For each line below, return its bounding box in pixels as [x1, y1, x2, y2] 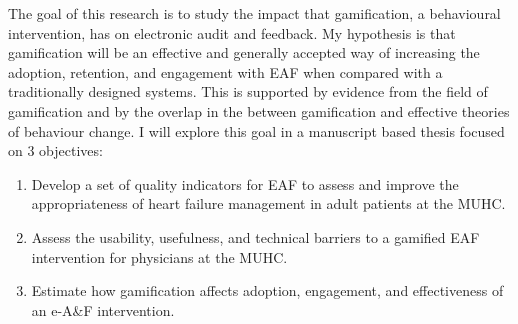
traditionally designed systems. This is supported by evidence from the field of [8, 81, 488, 102]
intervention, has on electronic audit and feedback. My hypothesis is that [8, 22, 456, 43]
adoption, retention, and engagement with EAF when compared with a [8, 61, 443, 82]
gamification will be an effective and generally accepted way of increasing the [8, 42, 480, 63]
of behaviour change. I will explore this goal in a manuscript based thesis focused [8, 120, 505, 141]
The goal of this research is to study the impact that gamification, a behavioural [8, 3, 501, 23]
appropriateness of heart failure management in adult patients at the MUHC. [31, 193, 506, 214]
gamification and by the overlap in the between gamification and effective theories [8, 100, 510, 121]
